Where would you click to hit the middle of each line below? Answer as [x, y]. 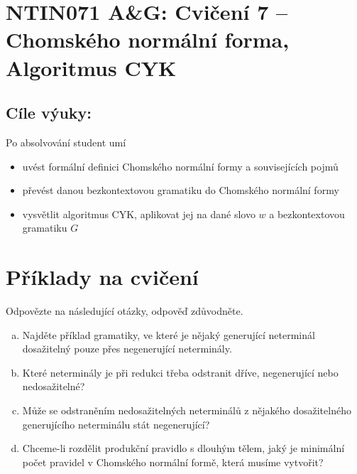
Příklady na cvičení [102, 277]
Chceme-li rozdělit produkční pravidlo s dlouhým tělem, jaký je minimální [183, 448]
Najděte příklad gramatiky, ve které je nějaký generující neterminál [169, 334]
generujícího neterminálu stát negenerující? [116, 424]
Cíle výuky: [49, 113]
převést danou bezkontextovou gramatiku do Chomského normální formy [181, 190]
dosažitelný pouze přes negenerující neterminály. [127, 349]
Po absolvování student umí [66, 142]
